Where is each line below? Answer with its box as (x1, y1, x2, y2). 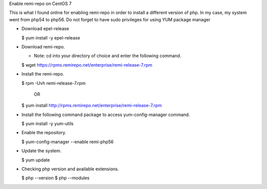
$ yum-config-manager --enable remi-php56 (21, 139, 114, 145)
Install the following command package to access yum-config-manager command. (21, 112, 190, 117)
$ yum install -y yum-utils (21, 121, 74, 127)
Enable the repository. (21, 130, 67, 136)
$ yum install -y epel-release (21, 35, 80, 40)
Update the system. (21, 148, 62, 154)
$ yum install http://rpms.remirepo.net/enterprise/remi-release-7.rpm (21, 103, 162, 109)
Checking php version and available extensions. (21, 166, 119, 172)
